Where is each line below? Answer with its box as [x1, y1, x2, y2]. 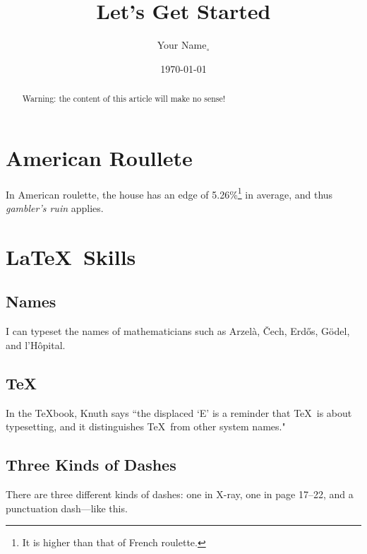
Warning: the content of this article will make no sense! [22, 93, 226, 105]
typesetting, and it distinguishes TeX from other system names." [6, 419, 286, 434]
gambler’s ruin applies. [6, 200, 104, 215]
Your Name [157, 37, 207, 52]
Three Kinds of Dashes [6, 454, 176, 476]
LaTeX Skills [6, 242, 136, 271]
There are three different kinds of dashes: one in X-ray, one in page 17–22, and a [6, 486, 354, 501]
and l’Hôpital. [6, 337, 66, 352]
